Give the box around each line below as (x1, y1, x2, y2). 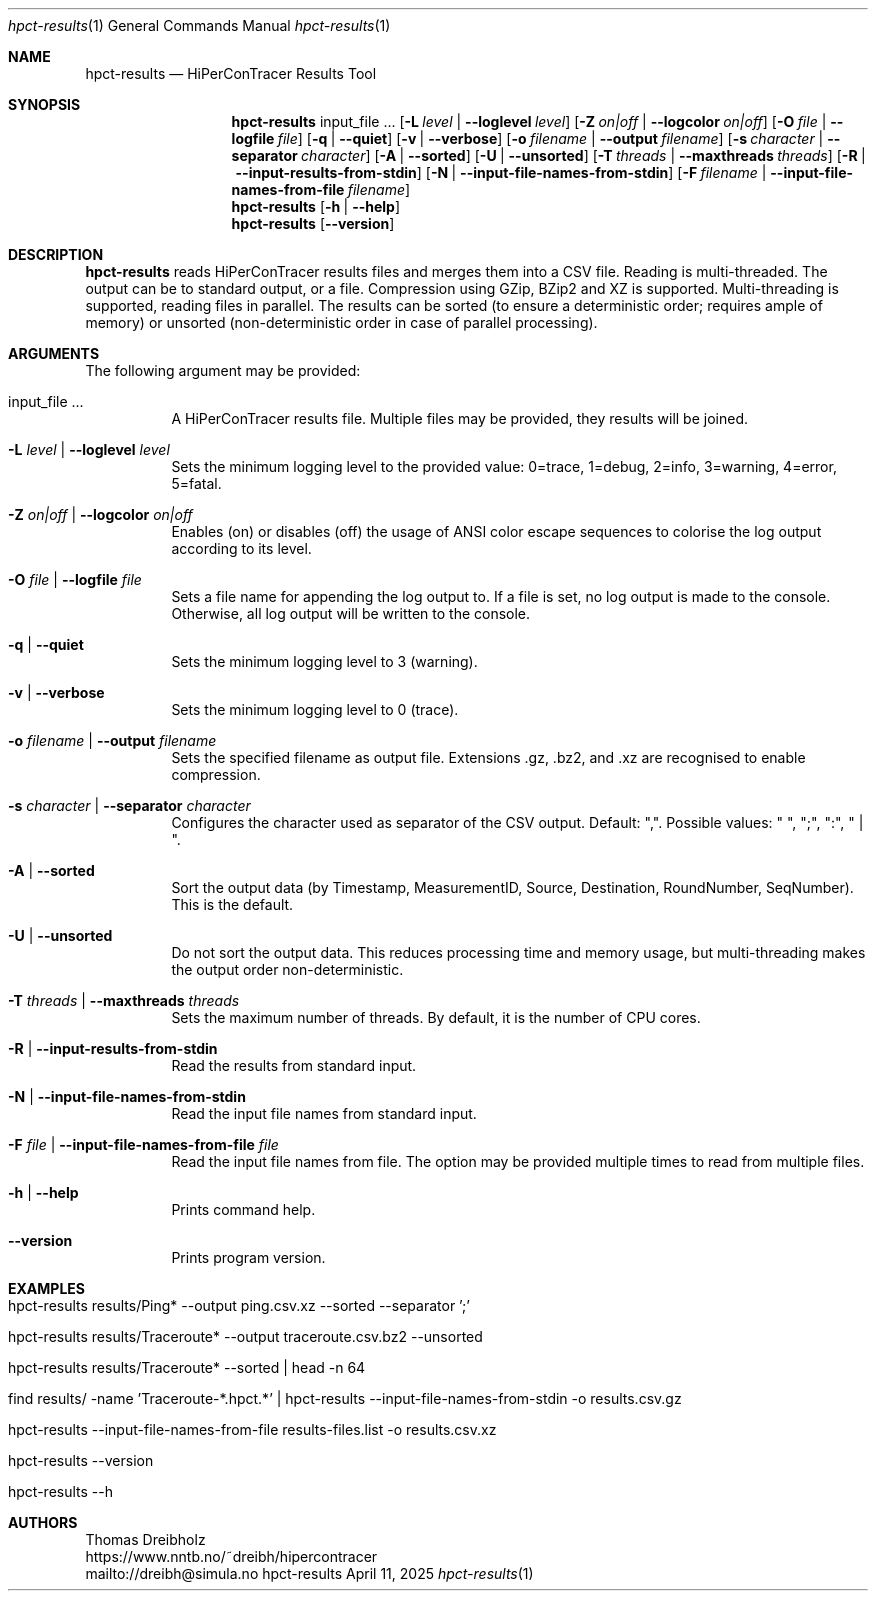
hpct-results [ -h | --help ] (231, 198, 401, 215)
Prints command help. (171, 1201, 316, 1218)
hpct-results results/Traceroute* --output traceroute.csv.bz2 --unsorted (8, 1328, 483, 1345)
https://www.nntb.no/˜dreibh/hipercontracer (85, 1548, 378, 1565)
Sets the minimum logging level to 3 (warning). (171, 653, 478, 670)
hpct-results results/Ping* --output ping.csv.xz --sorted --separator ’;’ (8, 1297, 470, 1314)
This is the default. (171, 896, 294, 913)
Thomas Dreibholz (85, 1531, 206, 1548)
